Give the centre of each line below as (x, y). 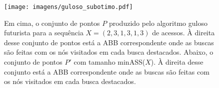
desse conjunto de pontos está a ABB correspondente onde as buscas (109, 42)
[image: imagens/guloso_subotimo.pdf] (68, 7)
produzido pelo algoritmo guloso (158, 23)
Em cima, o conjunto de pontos (52, 23)
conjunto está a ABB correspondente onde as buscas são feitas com (107, 71)
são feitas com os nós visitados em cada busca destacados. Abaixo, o (109, 52)
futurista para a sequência (44, 33)
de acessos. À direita (183, 33)
